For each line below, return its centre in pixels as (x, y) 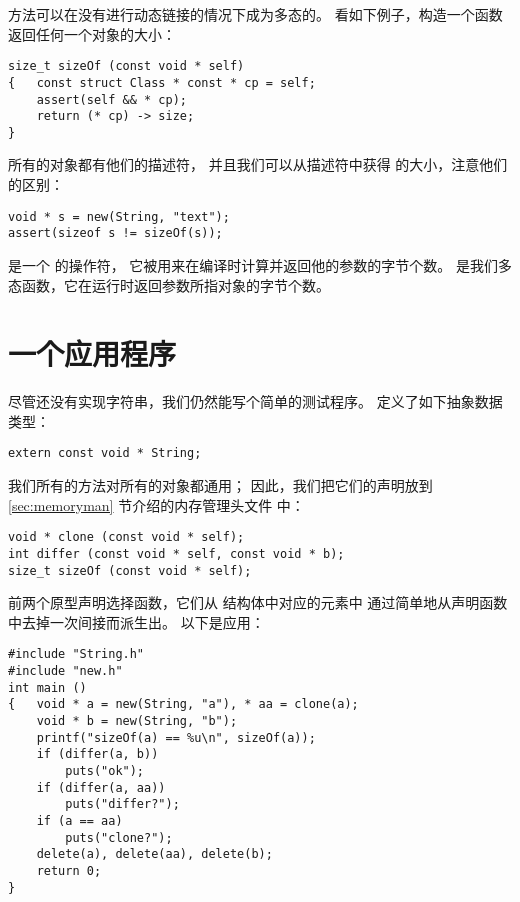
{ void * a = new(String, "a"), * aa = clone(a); (183, 704)
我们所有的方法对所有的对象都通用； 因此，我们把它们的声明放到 (220, 485)
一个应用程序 (92, 353)
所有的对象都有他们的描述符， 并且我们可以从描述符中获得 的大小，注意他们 (258, 164)
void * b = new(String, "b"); (137, 721)
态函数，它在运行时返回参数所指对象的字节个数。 (169, 284)
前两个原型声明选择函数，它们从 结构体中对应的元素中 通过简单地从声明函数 (258, 602)
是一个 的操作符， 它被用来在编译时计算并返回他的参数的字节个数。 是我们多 (260, 264)
